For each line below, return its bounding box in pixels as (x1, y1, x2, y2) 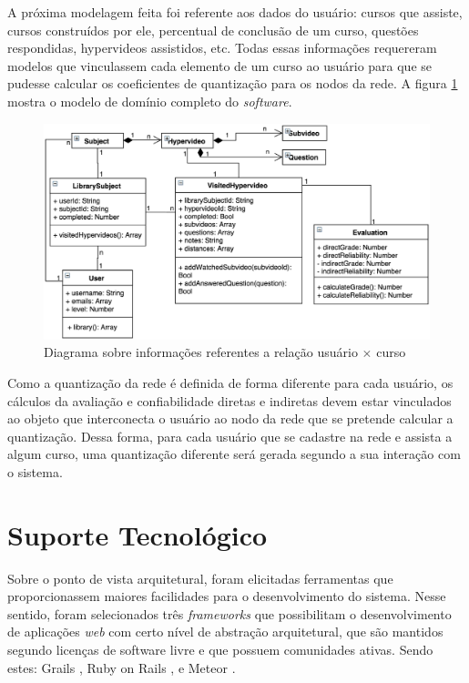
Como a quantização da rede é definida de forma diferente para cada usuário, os (7, 373, 454, 392)
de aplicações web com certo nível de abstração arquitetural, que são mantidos (7, 622, 444, 641)
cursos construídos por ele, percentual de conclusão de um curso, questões (7, 20, 419, 39)
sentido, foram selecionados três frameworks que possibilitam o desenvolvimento (7, 604, 452, 623)
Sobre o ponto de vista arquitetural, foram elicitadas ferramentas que (7, 568, 393, 587)
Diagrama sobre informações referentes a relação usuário (44, 342, 358, 362)
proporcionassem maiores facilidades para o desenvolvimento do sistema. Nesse (7, 586, 446, 606)
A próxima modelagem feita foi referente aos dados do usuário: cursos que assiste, (7, 3, 463, 21)
